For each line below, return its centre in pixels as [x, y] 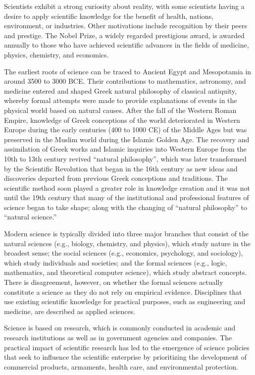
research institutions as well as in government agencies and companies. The [118, 337]
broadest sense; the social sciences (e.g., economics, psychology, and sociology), [124, 253]
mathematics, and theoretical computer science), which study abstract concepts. [126, 272]
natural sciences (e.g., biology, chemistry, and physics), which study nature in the [127, 243]
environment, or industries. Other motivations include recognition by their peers [126, 26]
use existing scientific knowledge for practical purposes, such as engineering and [125, 301]
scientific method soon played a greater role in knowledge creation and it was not [127, 187]
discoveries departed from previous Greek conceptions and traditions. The [116, 178]
